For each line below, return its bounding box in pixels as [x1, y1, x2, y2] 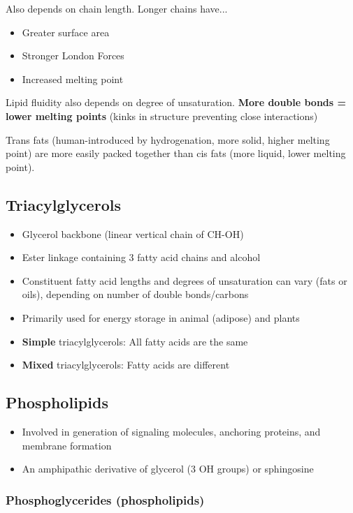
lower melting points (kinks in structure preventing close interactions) [6, 108, 318, 123]
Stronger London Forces [22, 48, 124, 63]
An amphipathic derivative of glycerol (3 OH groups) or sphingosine [22, 461, 314, 476]
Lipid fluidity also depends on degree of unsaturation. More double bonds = [6, 95, 347, 110]
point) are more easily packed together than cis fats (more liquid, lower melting [6, 146, 346, 161]
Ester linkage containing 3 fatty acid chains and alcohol [22, 250, 261, 265]
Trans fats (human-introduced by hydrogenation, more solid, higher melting [6, 132, 330, 147]
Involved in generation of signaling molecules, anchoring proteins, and [22, 424, 321, 438]
